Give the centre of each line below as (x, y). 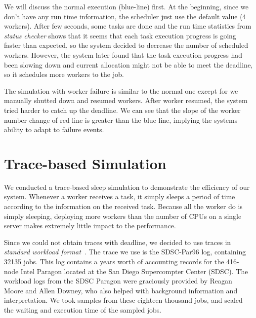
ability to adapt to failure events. (54, 129)
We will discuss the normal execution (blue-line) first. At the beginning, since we (126, 6)
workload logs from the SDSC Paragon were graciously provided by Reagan (118, 281)
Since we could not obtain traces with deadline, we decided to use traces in (118, 242)
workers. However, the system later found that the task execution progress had (123, 54)
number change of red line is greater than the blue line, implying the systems (121, 120)
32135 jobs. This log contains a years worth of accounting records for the (114, 261)
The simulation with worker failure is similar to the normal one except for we (121, 90)
